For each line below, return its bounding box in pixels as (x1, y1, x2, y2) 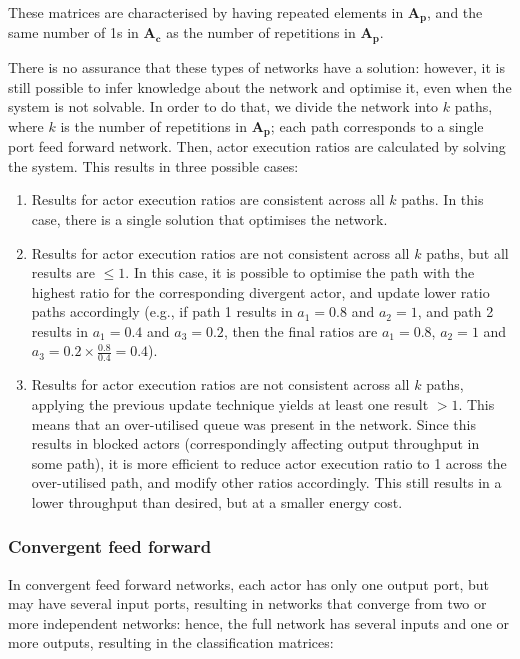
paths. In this (401, 189, 484, 210)
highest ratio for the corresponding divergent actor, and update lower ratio (31, 281, 490, 302)
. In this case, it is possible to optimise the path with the (125, 262, 475, 283)
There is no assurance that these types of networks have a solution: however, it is (8, 56, 505, 77)
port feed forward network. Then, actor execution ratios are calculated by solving (8, 136, 506, 157)
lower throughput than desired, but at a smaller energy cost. (31, 491, 403, 512)
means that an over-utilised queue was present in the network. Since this (31, 413, 476, 434)
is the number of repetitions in (60, 115, 247, 136)
